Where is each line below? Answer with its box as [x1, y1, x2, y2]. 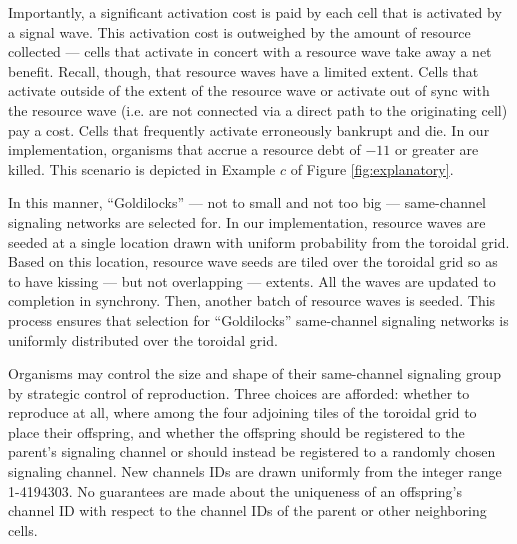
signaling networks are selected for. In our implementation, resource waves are [8, 211, 486, 232]
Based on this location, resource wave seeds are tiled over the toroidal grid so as [8, 251, 498, 272]
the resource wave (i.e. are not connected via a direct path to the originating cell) [8, 99, 508, 120]
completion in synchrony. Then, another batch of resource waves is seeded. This [8, 290, 496, 311]
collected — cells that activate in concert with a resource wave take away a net [8, 41, 492, 62]
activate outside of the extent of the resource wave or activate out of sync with [8, 80, 490, 101]
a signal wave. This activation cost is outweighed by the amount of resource [8, 21, 471, 42]
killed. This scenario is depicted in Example [8, 158, 276, 179]
